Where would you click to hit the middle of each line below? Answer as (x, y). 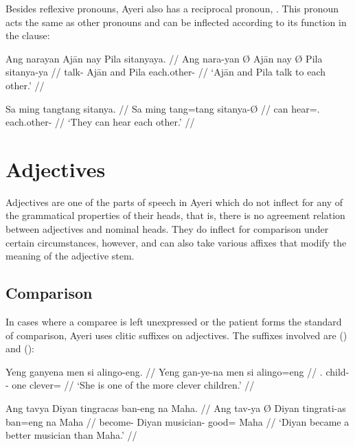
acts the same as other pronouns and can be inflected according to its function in (176, 22)
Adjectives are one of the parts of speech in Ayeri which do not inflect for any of (174, 202)
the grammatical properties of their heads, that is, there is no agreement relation (175, 215)
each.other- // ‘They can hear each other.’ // (100, 122)
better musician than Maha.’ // (71, 435)
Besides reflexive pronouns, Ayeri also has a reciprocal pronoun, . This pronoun (172, 8)
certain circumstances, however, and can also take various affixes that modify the (176, 242)
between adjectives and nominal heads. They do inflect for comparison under (167, 229)
